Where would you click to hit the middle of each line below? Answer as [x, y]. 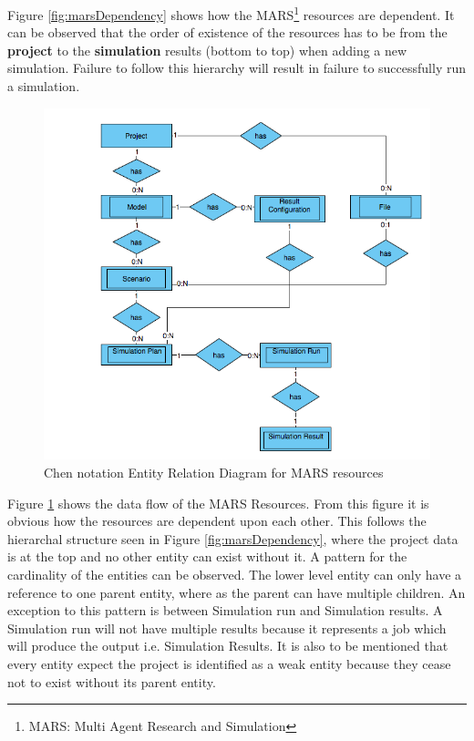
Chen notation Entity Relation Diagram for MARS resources [214, 473]
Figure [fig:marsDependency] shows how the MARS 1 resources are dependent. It [231, 13]
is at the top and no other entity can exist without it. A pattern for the [207, 556]
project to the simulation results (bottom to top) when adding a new [207, 50]
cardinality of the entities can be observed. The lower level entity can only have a [235, 575]
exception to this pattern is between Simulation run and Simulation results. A [225, 610]
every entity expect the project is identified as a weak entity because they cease [229, 664]
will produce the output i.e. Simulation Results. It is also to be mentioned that [228, 646]
